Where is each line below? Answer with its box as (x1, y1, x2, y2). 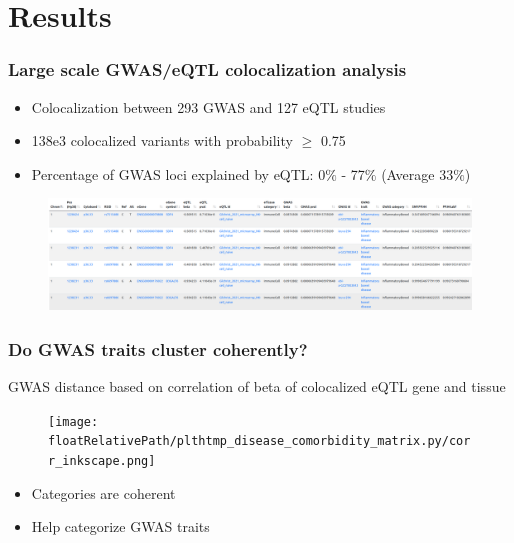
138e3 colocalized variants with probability (31, 130, 293, 151)
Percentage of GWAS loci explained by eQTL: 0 (31, 163, 326, 184)
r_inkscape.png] (48, 453, 156, 468)
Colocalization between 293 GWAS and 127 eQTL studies (31, 96, 386, 117)
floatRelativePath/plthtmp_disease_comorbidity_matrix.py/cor (48, 434, 471, 449)
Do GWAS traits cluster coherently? (8, 336, 308, 361)
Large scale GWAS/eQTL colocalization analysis (8, 57, 407, 82)
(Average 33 (381, 163, 454, 184)
